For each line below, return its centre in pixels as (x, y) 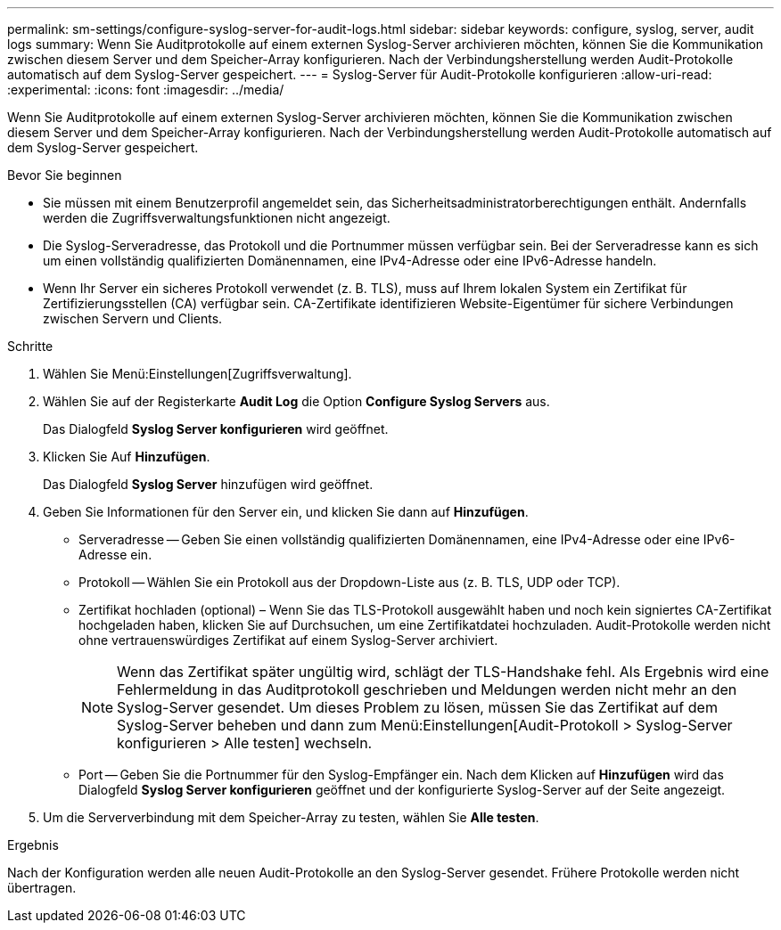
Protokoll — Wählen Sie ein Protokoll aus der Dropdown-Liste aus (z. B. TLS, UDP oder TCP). (349, 582)
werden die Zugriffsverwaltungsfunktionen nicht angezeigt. (217, 218)
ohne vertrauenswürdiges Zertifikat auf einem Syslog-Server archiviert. (288, 640)
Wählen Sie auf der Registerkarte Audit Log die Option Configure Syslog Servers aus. (296, 401)
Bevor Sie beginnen (65, 175)
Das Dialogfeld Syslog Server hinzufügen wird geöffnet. (208, 484)
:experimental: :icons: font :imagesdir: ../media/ (146, 90)
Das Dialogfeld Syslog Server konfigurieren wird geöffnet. (216, 429)
